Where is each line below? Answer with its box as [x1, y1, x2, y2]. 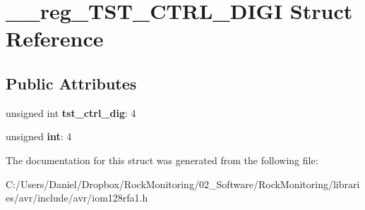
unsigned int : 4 [6, 129, 72, 144]
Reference [6, 24, 104, 53]
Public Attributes [6, 72, 137, 94]
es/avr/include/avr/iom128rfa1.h [6, 190, 148, 205]
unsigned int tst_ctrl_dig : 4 [6, 105, 136, 120]
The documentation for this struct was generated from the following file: [6, 152, 318, 167]
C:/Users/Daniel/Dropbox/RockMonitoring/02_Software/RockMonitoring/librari [6, 176, 360, 191]
